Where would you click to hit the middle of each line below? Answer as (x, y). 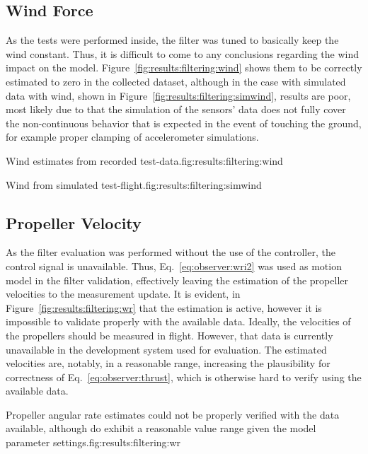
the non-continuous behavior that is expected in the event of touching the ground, (184, 123)
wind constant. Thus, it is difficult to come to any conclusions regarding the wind (183, 53)
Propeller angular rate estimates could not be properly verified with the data (173, 414)
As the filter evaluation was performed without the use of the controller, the (171, 252)
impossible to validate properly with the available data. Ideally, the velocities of (178, 321)
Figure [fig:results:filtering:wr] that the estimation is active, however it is (164, 307)
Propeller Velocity (74, 222)
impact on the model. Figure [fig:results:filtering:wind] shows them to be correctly (184, 68)
